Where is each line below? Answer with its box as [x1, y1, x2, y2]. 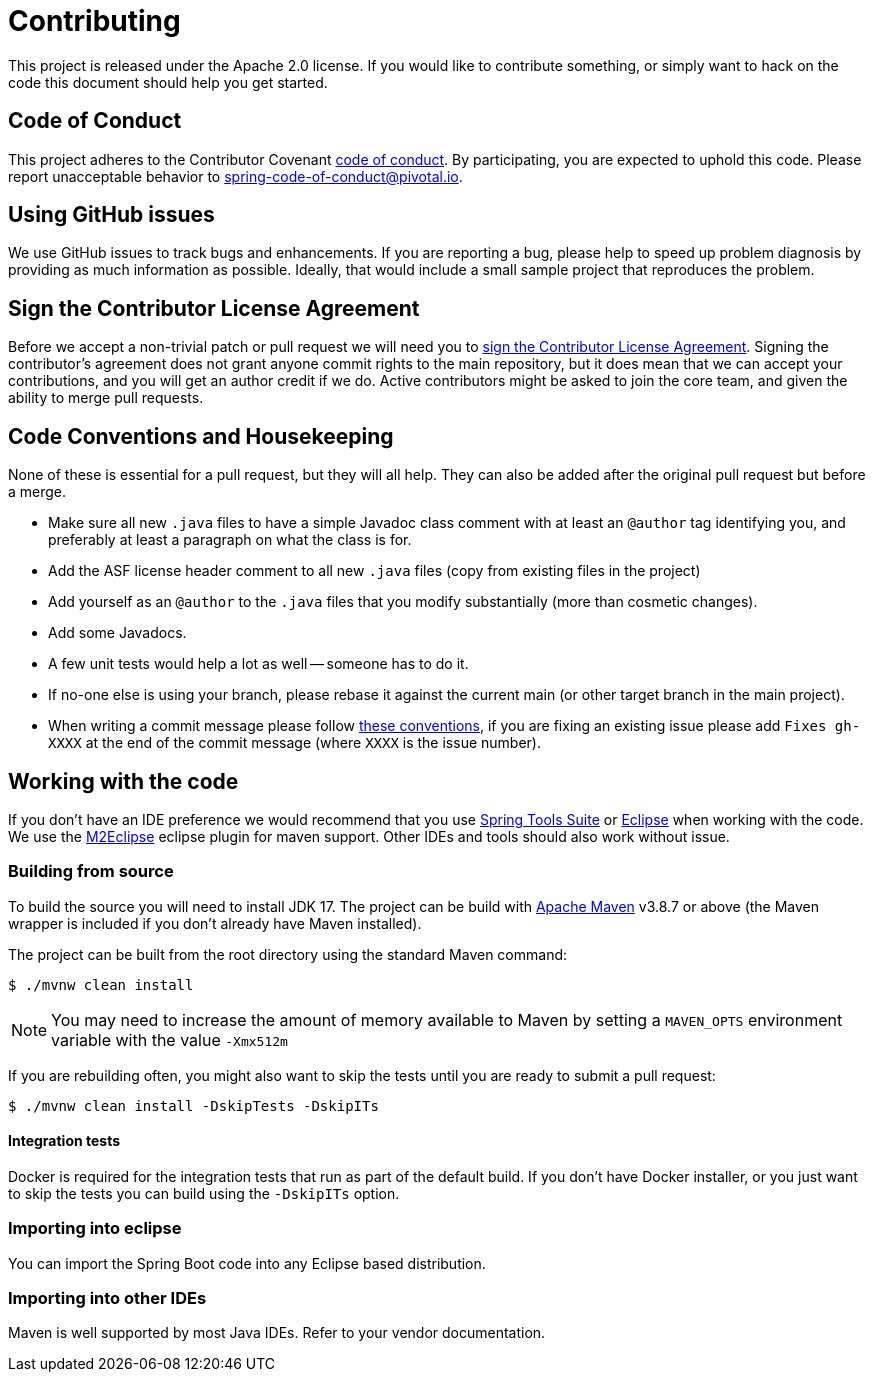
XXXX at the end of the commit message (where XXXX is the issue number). [48, 734, 541, 752]
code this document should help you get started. [8, 73, 328, 91]
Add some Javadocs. [48, 624, 187, 642]
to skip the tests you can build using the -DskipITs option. [8, 1184, 400, 1202]
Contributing [8, 4, 181, 38]
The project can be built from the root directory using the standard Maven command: [8, 945, 568, 963]
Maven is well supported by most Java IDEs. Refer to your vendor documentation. [8, 1324, 546, 1342]
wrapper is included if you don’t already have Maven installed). [8, 914, 422, 932]
